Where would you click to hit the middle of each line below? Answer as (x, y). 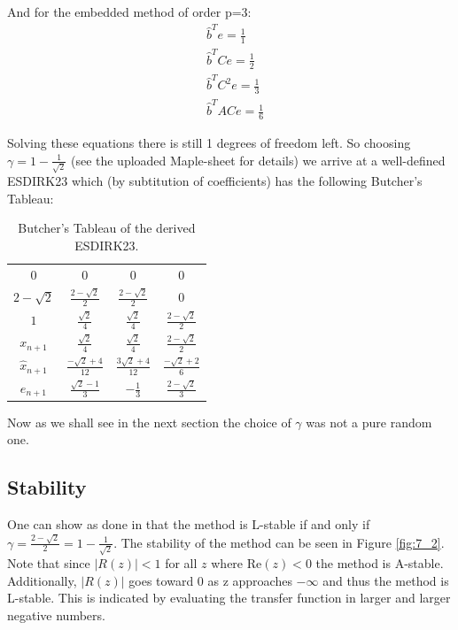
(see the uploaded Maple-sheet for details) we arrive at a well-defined (258, 160)
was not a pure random (369, 422)
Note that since (49, 563)
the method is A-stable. (380, 563)
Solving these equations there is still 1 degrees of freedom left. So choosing (209, 142)
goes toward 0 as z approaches (210, 580)
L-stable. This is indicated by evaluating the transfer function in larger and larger (229, 598)
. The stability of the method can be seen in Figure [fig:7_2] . (279, 542)
